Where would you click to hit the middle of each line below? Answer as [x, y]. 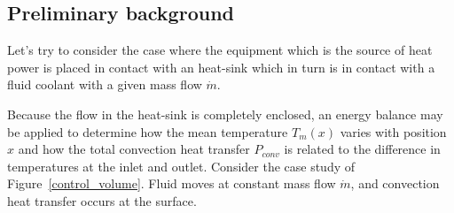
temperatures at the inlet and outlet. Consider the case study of [181, 166]
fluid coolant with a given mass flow [105, 84]
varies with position [393, 131]
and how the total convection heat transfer [134, 149]
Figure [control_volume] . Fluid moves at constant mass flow [172, 183]
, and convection [395, 183]
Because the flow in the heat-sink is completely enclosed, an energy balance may [225, 114]
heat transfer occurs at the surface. [102, 200]
